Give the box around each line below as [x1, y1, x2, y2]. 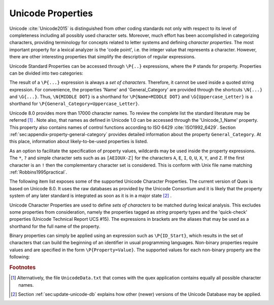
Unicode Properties [9, 8, 93, 19]
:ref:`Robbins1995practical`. [9, 169, 67, 175]
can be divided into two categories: [9, 70, 84, 76]
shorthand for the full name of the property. [9, 223, 100, 229]
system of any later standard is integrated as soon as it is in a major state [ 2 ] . [9, 193, 172, 199]
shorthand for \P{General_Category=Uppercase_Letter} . [9, 100, 140, 107]
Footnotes [9, 264, 36, 271]
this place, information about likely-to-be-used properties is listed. [9, 139, 148, 145]
